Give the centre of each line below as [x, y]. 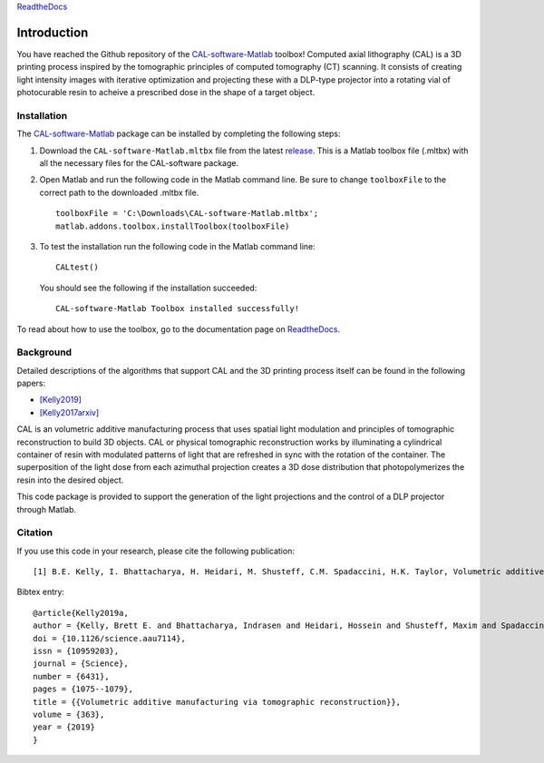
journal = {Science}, [81, 664]
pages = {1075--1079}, [83, 689]
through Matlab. [47, 509]
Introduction [53, 32]
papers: [31, 383]
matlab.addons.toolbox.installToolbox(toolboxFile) [173, 226]
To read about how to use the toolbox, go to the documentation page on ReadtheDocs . [179, 329]
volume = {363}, [69, 714]
